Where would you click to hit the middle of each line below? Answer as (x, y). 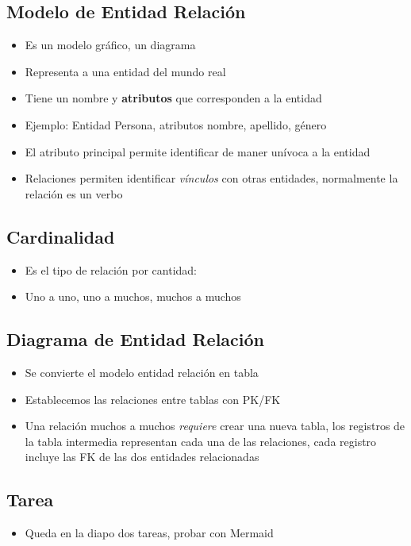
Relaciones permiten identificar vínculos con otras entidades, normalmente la (211, 178)
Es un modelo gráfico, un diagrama (110, 45)
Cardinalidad (61, 236)
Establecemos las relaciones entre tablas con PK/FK (153, 399)
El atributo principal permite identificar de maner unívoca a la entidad (198, 151)
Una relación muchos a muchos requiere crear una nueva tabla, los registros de (215, 426)
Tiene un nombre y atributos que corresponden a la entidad (173, 98)
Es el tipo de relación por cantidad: (111, 269)
